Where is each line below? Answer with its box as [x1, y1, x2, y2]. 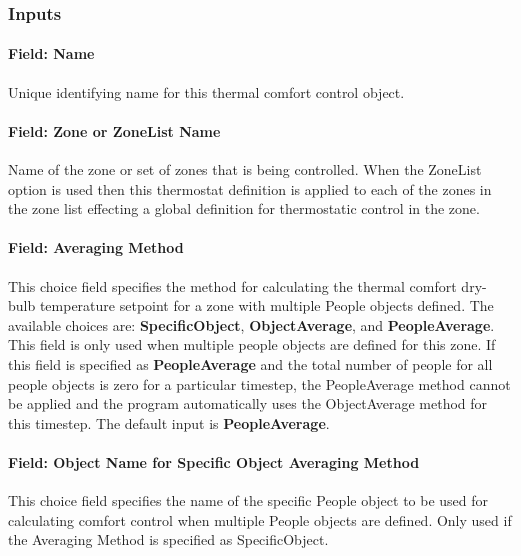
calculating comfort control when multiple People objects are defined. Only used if [8, 509, 512, 530]
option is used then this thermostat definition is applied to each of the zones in [8, 178, 492, 199]
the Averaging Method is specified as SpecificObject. [8, 529, 329, 550]
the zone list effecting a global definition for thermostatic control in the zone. [8, 198, 480, 219]
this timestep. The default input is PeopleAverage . [8, 412, 330, 433]
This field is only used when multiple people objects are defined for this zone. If [8, 334, 496, 355]
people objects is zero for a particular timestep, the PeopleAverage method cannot [8, 373, 511, 394]
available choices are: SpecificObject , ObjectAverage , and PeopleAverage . [8, 314, 495, 335]
